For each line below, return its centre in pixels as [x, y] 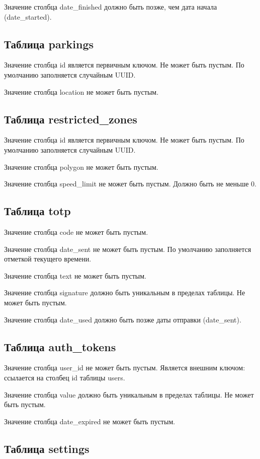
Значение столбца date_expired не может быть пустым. [90, 421]
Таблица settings [47, 448]
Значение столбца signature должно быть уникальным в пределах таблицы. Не [125, 292]
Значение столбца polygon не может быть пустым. [81, 167]
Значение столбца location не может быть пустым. [81, 91]
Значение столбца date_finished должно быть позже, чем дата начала [111, 7]
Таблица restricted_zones [71, 119]
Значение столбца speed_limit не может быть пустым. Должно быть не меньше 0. [131, 184]
